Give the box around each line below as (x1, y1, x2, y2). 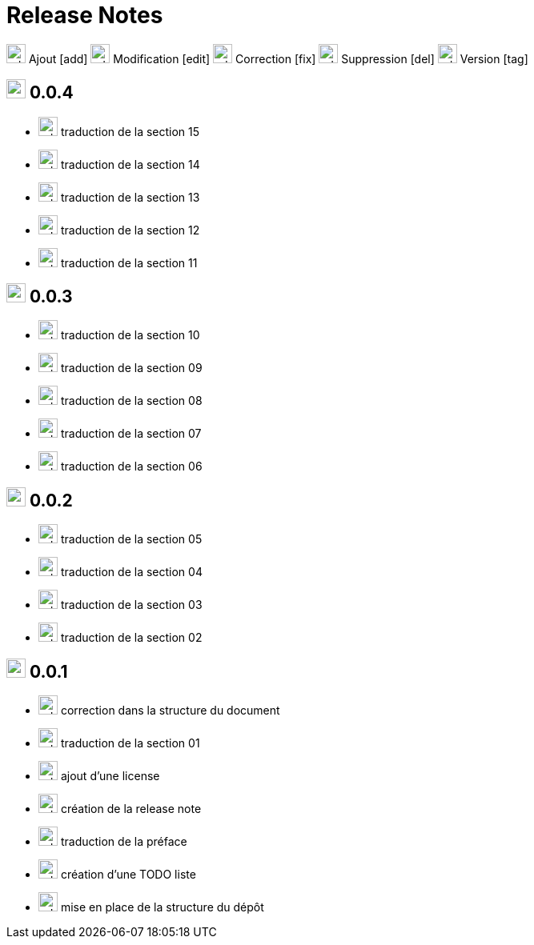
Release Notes (6, 2, 163, 29)
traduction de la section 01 (60, 736, 200, 751)
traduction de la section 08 (60, 394, 203, 408)
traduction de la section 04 (60, 565, 203, 579)
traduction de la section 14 (60, 157, 200, 171)
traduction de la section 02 (60, 631, 203, 645)
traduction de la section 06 (60, 459, 203, 474)
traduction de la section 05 (60, 532, 203, 547)
